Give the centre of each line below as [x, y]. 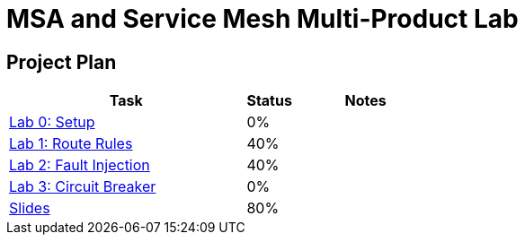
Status [269, 101]
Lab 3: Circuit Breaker [83, 187]
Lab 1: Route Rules [71, 144]
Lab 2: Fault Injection [80, 165]
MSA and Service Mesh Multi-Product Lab [262, 19]
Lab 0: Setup [52, 122]
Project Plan [62, 62]
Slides [30, 208]
